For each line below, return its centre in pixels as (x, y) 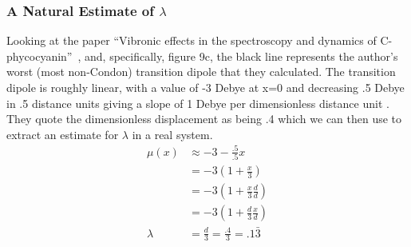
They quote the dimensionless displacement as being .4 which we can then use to (204, 119)
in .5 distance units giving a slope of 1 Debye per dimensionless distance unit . (198, 103)
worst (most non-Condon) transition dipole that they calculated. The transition (201, 72)
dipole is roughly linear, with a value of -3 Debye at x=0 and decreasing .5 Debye (205, 87)
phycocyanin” (40, 56)
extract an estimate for (63, 134)
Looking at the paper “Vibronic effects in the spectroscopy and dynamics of (192, 40)
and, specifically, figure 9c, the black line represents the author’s (241, 56)
